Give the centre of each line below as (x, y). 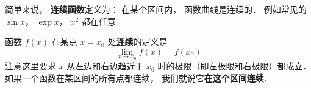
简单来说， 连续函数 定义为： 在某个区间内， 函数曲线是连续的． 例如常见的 (156, 9)
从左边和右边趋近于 (105, 66)
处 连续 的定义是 (138, 42)
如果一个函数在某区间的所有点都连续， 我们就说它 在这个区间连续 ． (139, 78)
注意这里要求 (30, 66)
